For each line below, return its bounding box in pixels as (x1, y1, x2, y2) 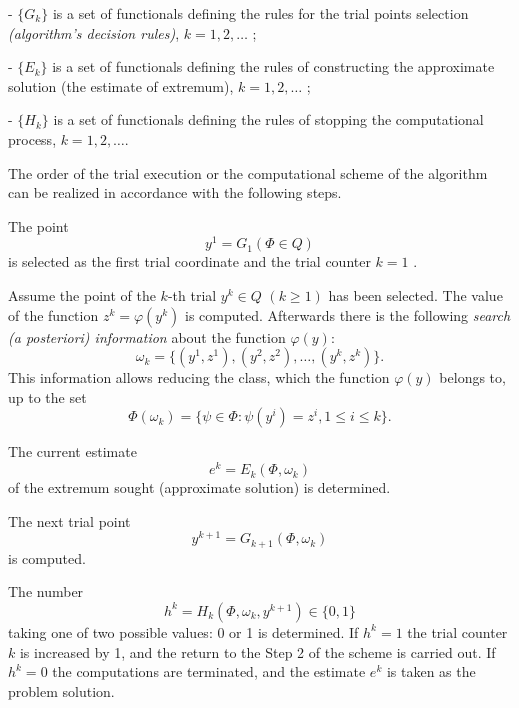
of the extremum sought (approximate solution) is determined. (8, 477, 391, 498)
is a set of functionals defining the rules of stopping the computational (53, 109, 484, 130)
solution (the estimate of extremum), (8, 75, 234, 96)
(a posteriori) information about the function (8, 326, 286, 347)
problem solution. (8, 680, 115, 701)
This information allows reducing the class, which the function (8, 367, 390, 388)
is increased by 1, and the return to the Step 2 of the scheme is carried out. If (19, 641, 496, 662)
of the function (8, 304, 99, 325)
